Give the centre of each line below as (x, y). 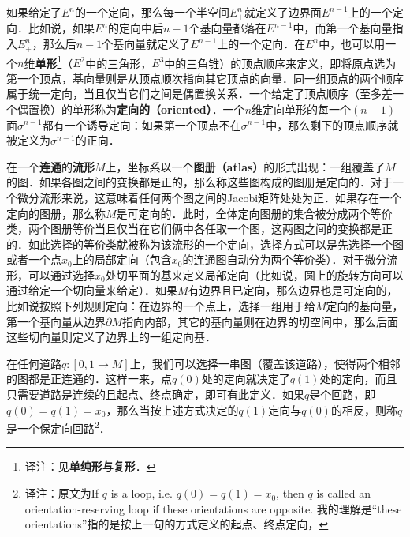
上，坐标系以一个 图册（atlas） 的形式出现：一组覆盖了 (245, 166)
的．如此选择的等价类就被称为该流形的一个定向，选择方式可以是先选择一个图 (205, 244)
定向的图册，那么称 (56, 213)
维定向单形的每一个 (302, 109)
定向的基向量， (365, 306)
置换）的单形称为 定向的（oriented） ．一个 (136, 109)
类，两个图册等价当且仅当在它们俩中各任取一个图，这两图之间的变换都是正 (199, 229)
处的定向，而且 (358, 379)
